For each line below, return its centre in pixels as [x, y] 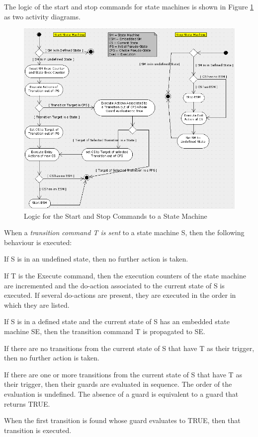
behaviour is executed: [38, 242]
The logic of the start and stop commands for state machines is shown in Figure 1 [129, 6]
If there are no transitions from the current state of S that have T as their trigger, [129, 348]
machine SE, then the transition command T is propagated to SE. [105, 331]
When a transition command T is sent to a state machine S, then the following [124, 232]
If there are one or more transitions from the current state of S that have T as [123, 374]
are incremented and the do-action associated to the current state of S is [114, 285]
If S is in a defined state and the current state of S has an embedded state [117, 321]
